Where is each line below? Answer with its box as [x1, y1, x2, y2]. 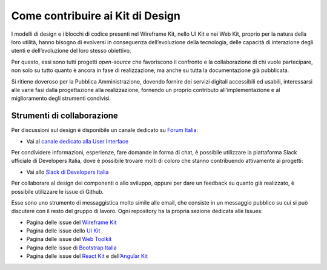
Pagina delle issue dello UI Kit [26, 227, 101, 234]
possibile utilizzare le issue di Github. [11, 188, 104, 195]
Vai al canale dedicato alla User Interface [26, 137, 129, 145]
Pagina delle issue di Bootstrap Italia [26, 244, 117, 251]
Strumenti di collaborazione [11, 111, 118, 121]
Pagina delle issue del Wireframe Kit [26, 219, 117, 226]
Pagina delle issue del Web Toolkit [26, 235, 112, 243]
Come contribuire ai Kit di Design [11, 9, 181, 22]
